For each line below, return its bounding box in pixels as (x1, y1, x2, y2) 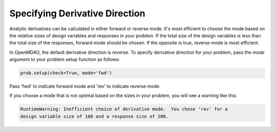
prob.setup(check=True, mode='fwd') (20, 70, 112, 76)
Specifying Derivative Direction (9, 8, 146, 19)
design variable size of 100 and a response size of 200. (20, 113, 169, 119)
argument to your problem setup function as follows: (9, 56, 120, 62)
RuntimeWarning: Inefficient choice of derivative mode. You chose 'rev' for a (20, 106, 228, 112)
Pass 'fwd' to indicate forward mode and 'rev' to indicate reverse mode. (9, 83, 161, 90)
